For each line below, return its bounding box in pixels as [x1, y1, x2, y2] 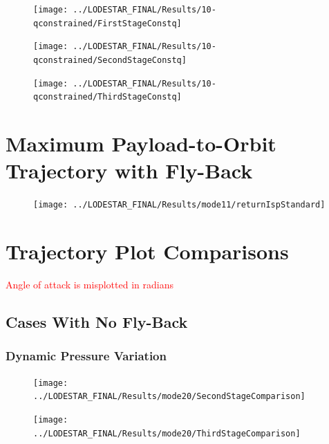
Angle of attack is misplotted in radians [6, 277, 173, 292]
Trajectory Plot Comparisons [6, 237, 289, 266]
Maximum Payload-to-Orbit [6, 129, 276, 158]
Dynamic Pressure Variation [6, 347, 167, 364]
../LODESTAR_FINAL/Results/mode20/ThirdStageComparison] [33, 428, 301, 438]
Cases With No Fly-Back [6, 311, 188, 333]
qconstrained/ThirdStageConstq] [33, 92, 182, 102]
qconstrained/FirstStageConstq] [33, 18, 182, 28]
